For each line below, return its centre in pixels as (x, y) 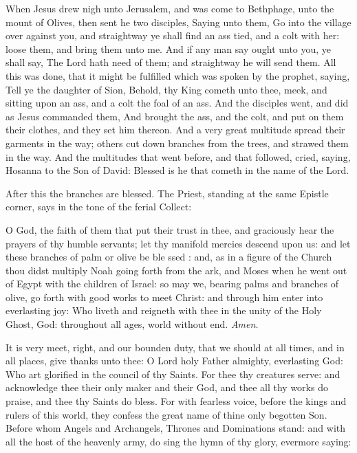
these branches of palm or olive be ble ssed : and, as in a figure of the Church (169, 257)
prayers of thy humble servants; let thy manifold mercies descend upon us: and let (178, 243)
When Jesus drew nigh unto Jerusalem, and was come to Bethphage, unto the (170, 8)
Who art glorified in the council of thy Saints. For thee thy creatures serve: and (173, 374)
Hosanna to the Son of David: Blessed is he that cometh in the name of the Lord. (177, 170)
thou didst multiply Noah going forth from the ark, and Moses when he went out (176, 270)
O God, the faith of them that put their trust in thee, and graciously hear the (170, 229)
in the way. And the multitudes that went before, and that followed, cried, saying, (178, 156)
